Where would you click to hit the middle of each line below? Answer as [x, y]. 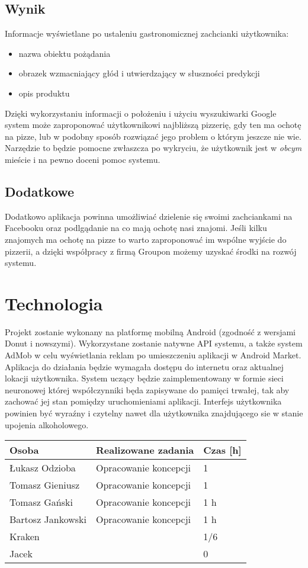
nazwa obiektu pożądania [65, 53]
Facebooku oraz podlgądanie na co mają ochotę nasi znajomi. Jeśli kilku [136, 228]
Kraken [25, 537]
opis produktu [44, 93]
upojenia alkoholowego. [47, 424]
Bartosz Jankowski [48, 519]
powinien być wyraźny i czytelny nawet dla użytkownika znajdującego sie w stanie [154, 413]
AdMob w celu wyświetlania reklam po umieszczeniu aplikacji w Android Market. [153, 355]
